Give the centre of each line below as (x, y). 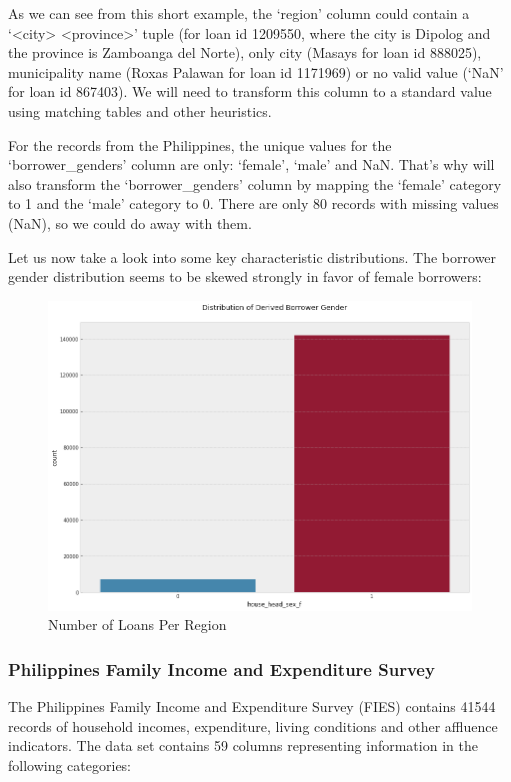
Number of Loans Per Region (137, 624)
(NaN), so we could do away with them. (130, 222)
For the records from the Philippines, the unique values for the (200, 144)
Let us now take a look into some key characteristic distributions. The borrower (252, 256)
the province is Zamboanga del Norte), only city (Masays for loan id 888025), (245, 52)
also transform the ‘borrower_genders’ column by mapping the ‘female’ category (255, 183)
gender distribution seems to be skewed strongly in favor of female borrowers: (245, 276)
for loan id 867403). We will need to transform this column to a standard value (250, 91)
